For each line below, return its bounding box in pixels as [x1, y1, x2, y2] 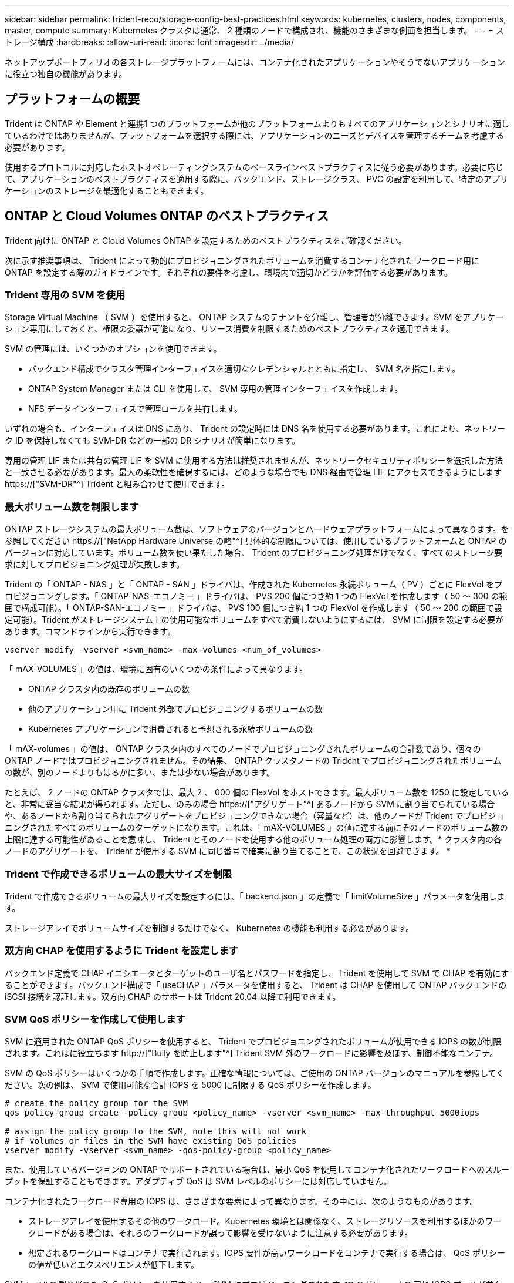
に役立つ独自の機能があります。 [5, 69, 127, 79]
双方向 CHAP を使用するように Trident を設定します [5, 945, 239, 957]
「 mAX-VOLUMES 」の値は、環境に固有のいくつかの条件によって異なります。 [5, 664, 308, 674]
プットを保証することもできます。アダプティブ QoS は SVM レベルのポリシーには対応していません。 [5, 1176, 392, 1187]
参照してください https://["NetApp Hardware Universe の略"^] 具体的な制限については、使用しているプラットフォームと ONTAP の [5, 536, 507, 546]
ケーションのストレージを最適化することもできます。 [5, 185, 209, 196]
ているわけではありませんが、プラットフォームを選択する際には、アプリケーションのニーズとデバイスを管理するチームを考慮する [5, 130, 505, 140]
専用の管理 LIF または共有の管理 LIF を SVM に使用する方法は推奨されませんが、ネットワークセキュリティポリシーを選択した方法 [5, 455, 503, 466]
